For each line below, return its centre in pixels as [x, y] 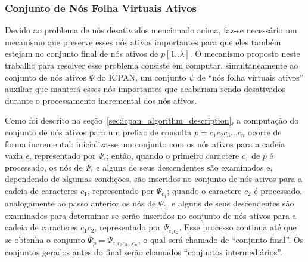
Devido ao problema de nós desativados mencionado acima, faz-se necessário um [151, 30]
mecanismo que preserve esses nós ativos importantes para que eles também [143, 41]
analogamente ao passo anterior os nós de [80, 203]
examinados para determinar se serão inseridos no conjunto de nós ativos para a [151, 215]
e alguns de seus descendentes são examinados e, [184, 167]
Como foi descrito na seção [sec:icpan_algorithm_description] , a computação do [152, 120]
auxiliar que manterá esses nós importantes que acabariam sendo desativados [145, 89]
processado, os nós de [44, 167]
